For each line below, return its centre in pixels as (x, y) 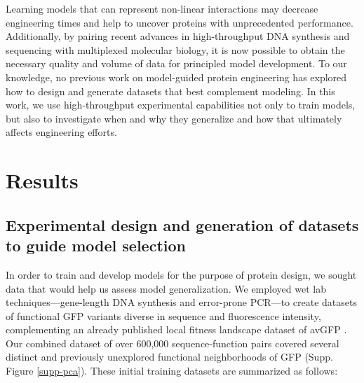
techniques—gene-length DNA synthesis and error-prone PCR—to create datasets (181, 302)
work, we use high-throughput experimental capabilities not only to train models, (181, 105)
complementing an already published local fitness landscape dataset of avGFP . (176, 329)
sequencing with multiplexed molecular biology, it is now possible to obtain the (175, 49)
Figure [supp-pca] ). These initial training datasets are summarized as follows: (172, 371)
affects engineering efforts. (61, 132)
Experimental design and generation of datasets (182, 224)
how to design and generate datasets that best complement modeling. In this (170, 91)
